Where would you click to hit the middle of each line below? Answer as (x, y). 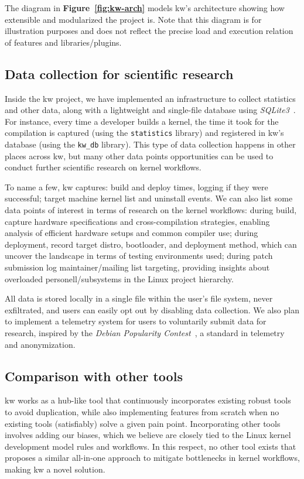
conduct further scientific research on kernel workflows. (103, 167)
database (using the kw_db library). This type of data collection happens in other (150, 144)
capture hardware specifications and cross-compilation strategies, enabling (137, 221)
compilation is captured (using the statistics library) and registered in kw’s (144, 133)
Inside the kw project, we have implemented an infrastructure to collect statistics (150, 98)
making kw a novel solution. (55, 469)
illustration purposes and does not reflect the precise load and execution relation (149, 31)
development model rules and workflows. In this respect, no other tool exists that (151, 446)
